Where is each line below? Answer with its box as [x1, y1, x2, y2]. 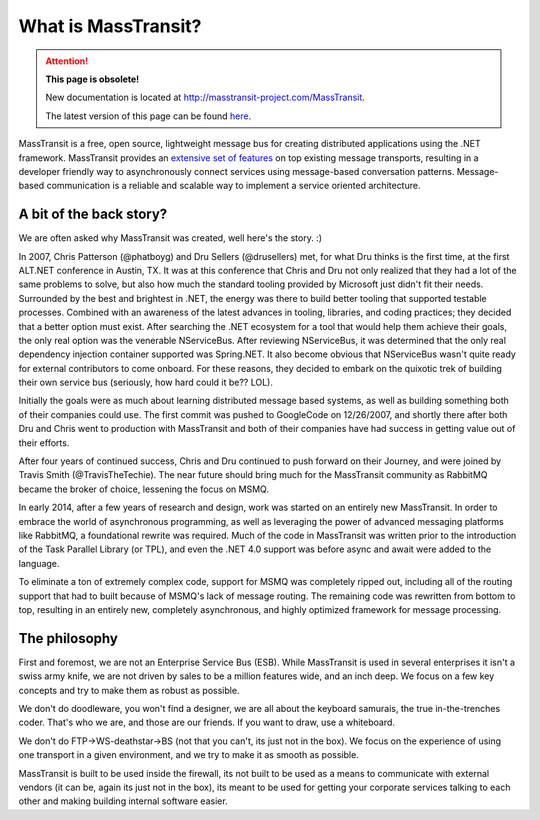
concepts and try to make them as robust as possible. [18, 684, 240, 696]
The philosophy [18, 630, 119, 647]
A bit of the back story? [18, 206, 168, 223]
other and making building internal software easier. [18, 795, 229, 807]
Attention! [45, 55, 89, 67]
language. [18, 557, 60, 569]
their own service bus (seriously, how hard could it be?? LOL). [18, 376, 274, 389]
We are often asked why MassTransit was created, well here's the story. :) [18, 232, 322, 244]
